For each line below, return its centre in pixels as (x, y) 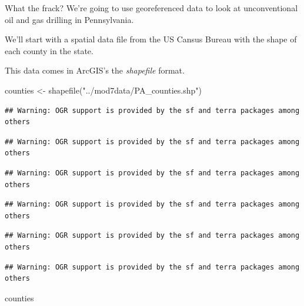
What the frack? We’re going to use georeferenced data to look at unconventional (151, 8)
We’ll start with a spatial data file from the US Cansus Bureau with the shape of (151, 39)
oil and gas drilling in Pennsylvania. (69, 19)
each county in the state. (49, 50)
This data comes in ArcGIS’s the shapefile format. (95, 70)
